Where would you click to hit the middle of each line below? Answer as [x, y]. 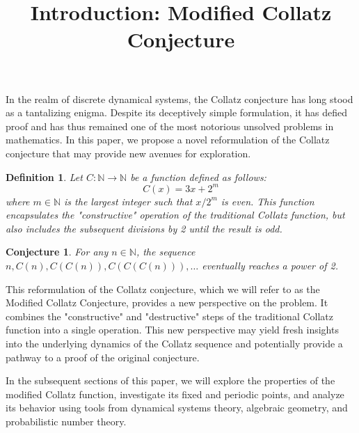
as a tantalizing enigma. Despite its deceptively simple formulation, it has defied [176, 112]
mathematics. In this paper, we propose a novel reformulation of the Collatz [168, 140]
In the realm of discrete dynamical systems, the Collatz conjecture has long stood [179, 99]
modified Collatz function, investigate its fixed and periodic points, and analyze [175, 394]
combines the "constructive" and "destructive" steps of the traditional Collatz [169, 316]
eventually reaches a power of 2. [270, 265]
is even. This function [268, 201]
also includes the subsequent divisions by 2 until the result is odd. [144, 228]
